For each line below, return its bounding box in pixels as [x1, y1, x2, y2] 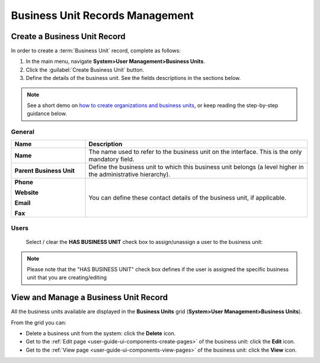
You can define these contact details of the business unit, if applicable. [88, 193, 287, 201]
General [11, 128, 35, 136]
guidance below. [27, 110, 68, 117]
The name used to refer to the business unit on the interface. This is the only [88, 147, 302, 156]
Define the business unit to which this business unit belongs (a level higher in [88, 163, 304, 171]
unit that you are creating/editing [27, 274, 107, 281]
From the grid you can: [11, 319, 66, 326]
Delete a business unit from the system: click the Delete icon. [25, 329, 176, 337]
